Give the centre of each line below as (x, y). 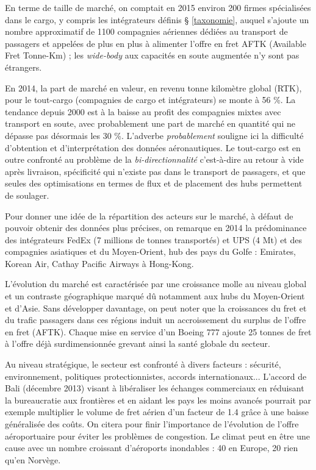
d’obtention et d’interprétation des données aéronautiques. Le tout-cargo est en (153, 147)
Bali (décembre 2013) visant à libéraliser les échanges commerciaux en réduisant (155, 388)
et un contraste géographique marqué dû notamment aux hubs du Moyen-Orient (155, 296)
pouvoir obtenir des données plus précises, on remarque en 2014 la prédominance (156, 228)
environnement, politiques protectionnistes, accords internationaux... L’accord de (156, 376)
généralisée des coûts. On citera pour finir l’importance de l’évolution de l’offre (152, 424)
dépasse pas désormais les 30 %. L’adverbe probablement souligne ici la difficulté (154, 135)
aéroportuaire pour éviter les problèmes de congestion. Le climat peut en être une (158, 436)
